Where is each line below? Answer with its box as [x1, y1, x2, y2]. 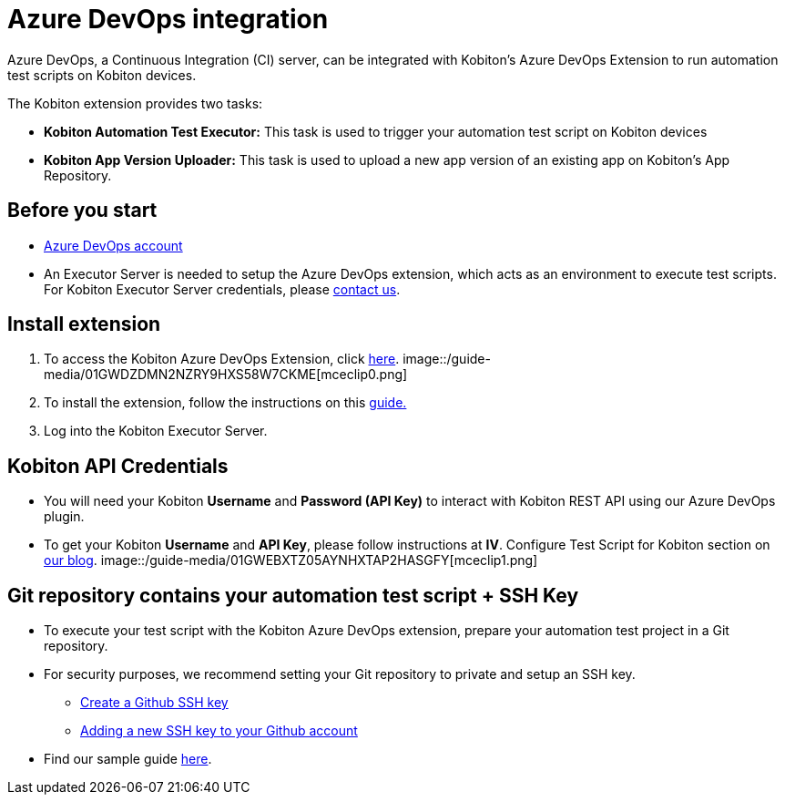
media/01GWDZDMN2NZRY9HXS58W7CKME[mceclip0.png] [44, 366, 408, 383]
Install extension [7, 313, 161, 336]
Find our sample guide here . [44, 751, 212, 767]
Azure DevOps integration [7, 4, 329, 35]
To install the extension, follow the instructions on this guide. [44, 395, 407, 411]
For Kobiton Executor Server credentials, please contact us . [44, 281, 401, 297]
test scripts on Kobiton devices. [7, 67, 197, 83]
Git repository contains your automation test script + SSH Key [7, 583, 579, 607]
